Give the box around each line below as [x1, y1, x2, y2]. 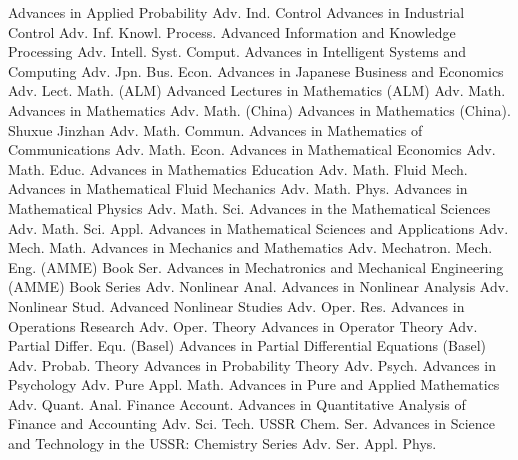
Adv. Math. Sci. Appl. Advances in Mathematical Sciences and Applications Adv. [8, 217, 509, 238]
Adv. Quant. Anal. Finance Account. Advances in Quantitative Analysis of [8, 393, 466, 414]
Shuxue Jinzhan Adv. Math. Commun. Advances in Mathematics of [8, 119, 423, 140]
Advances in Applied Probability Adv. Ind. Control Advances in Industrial [8, 2, 465, 22]
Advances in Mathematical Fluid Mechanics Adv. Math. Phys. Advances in [8, 178, 468, 199]
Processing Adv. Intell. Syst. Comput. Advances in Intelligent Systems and [8, 41, 467, 62]
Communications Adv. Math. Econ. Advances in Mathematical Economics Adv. [8, 139, 496, 160]
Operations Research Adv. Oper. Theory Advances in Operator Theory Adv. [8, 315, 478, 336]
